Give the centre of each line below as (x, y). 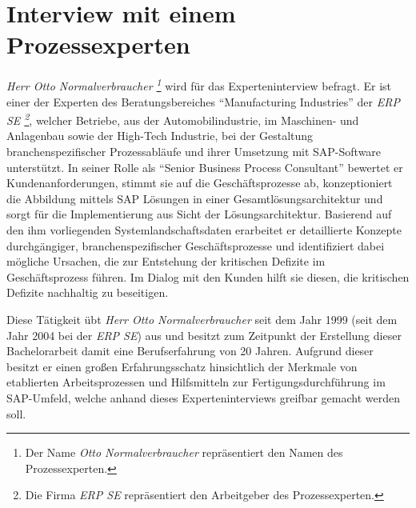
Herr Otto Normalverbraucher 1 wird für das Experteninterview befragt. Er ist (199, 84)
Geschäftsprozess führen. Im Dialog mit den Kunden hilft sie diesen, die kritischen (208, 276)
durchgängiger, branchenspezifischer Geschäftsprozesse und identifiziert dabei (196, 245)
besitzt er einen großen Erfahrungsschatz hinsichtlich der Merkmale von (182, 366)
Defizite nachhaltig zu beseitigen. (88, 292)
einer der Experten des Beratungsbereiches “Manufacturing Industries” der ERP (203, 101)
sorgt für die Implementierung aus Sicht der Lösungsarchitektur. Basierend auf (199, 214)
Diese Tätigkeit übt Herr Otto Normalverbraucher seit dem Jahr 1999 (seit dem (202, 319)
